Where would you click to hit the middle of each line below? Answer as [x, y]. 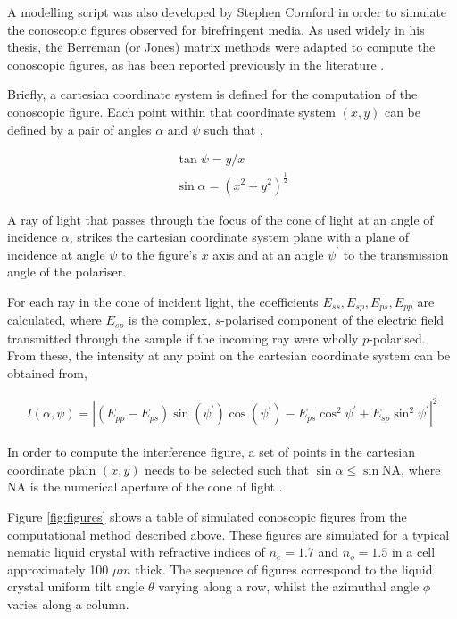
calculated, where [54, 320]
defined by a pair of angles [79, 129]
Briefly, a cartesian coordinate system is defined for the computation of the [212, 94]
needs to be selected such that [227, 469]
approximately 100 [58, 569]
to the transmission [396, 254]
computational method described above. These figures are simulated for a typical [228, 534]
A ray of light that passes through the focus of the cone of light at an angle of [220, 219]
